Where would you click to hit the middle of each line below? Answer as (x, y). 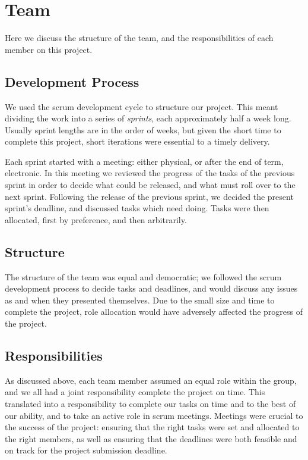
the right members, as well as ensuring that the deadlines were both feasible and (151, 438)
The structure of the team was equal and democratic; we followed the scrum (143, 276)
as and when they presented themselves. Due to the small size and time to (140, 300)
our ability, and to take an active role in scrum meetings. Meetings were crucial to (154, 415)
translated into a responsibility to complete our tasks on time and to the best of (150, 404)
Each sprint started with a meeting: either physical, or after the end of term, (144, 161)
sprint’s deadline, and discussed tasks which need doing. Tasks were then (137, 208)
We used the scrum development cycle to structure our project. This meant (142, 106)
